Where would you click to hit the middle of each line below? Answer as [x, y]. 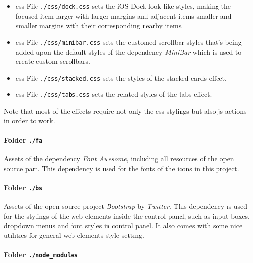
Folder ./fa [23, 139]
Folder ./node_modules [41, 254]
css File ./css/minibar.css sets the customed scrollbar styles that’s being [128, 42]
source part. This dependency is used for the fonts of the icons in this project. [122, 168]
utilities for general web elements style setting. [74, 235]
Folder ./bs [23, 187]
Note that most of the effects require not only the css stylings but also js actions [125, 111]
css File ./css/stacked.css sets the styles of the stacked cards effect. [121, 77]
